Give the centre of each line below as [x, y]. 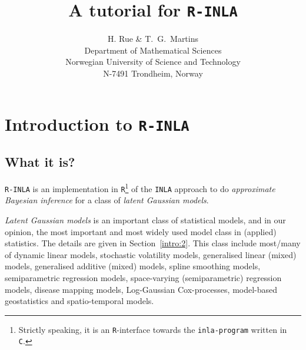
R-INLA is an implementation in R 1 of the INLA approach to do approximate [140, 188]
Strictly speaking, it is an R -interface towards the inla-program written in [153, 329]
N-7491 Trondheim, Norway [153, 73]
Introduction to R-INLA [97, 123]
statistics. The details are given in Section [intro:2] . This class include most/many [153, 243]
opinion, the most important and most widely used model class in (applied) [141, 231]
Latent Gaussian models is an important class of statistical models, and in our [145, 220]
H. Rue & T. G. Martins [153, 39]
